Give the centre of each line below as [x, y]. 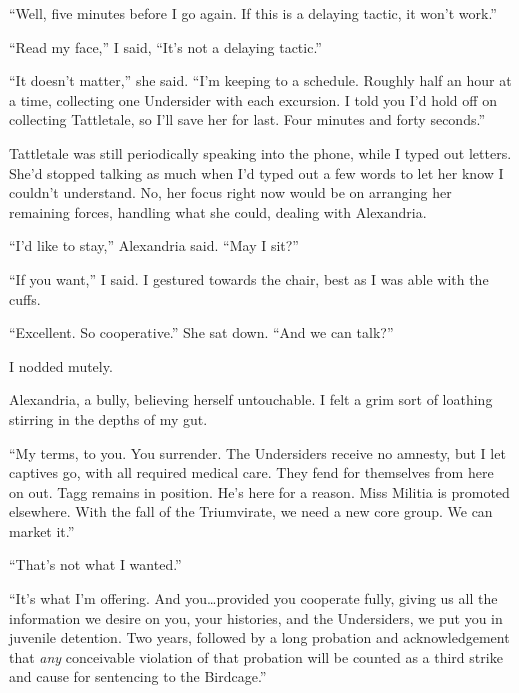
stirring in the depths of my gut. [108, 418]
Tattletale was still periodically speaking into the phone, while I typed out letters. [260, 152]
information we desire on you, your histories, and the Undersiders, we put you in [256, 617]
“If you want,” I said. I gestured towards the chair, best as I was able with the [249, 278]
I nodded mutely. [61, 365]
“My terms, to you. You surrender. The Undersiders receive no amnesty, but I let [257, 452]
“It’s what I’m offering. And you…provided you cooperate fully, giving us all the [253, 598]
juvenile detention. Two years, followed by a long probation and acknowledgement [259, 637]
